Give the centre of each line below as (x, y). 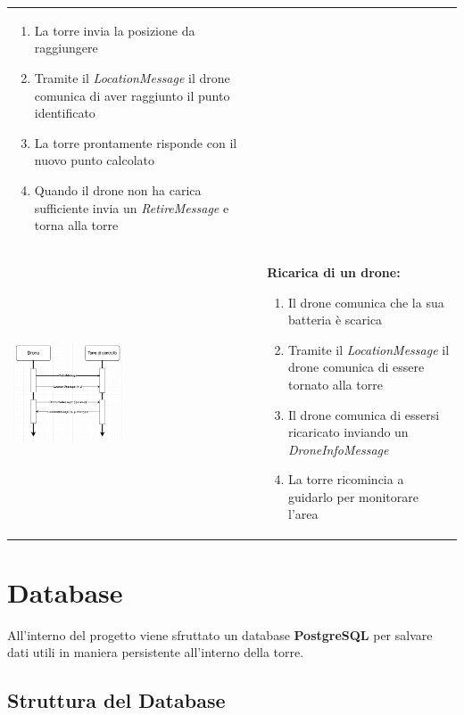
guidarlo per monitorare (353, 496)
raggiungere (66, 48)
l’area (303, 514)
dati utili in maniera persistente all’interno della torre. (156, 652)
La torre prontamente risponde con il (136, 142)
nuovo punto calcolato (94, 160)
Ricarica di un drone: (334, 271)
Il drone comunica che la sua (366, 302)
